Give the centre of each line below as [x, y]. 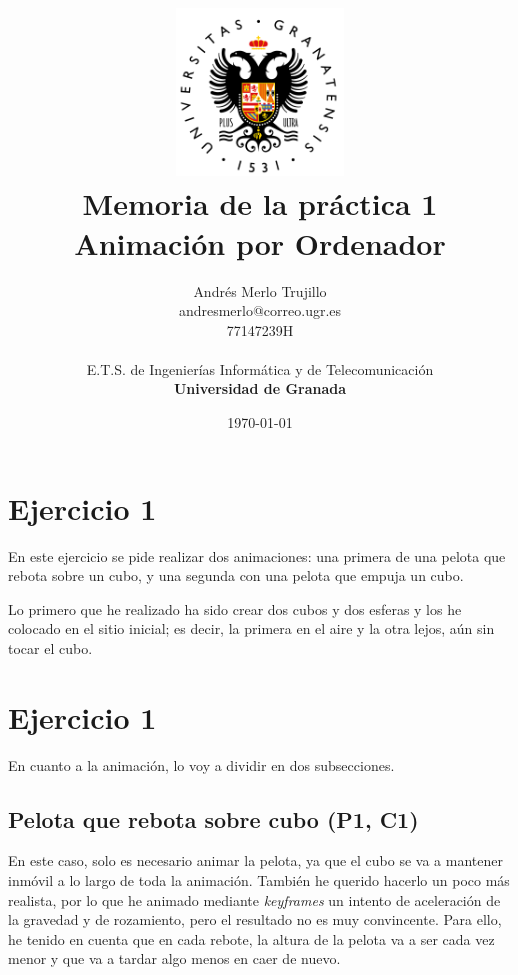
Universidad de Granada [260, 388]
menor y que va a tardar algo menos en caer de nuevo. [174, 958]
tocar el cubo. [50, 647]
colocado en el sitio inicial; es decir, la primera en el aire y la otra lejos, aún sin [251, 628]
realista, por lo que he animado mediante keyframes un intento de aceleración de [254, 899]
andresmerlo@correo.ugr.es [260, 310]
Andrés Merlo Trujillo [260, 290]
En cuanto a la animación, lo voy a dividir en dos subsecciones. [201, 764]
